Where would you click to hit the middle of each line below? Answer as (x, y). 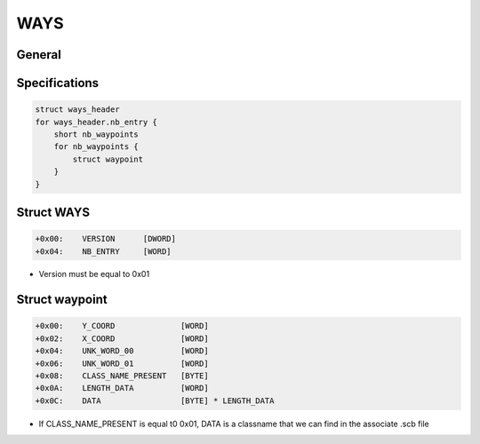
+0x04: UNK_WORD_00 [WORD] (122, 351)
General (39, 55)
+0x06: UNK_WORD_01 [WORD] (122, 363)
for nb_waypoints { (96, 147)
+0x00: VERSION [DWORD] (106, 239)
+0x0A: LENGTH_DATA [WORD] (122, 388)
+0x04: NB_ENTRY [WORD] (104, 251)
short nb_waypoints (96, 134)
